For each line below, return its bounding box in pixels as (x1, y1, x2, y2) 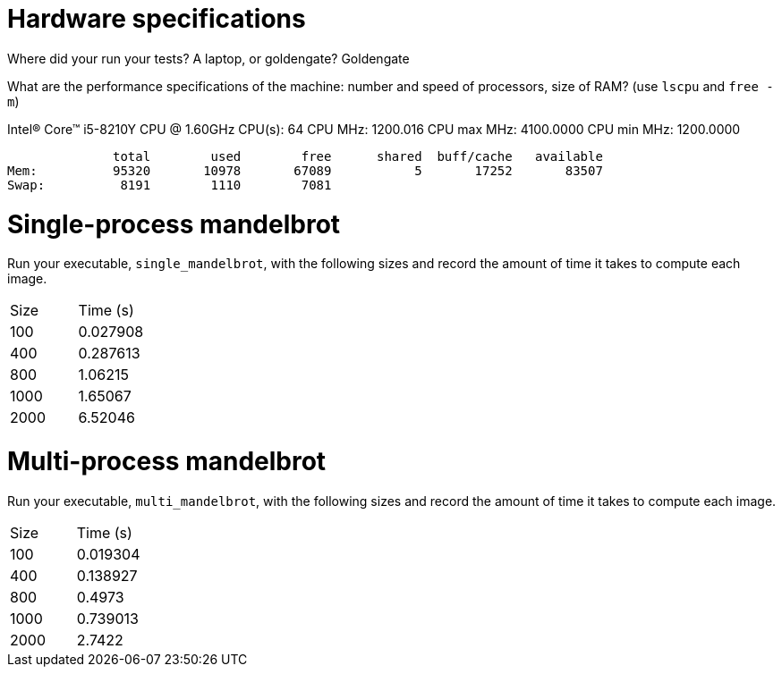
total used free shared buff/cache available (113, 148, 603, 164)
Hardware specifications (7, 4, 306, 34)
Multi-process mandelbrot (7, 446, 327, 476)
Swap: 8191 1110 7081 (7, 177, 332, 192)
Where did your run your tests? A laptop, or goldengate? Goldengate (7, 50, 410, 66)
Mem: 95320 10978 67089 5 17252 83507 (7, 163, 603, 178)
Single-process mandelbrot (7, 208, 341, 240)
